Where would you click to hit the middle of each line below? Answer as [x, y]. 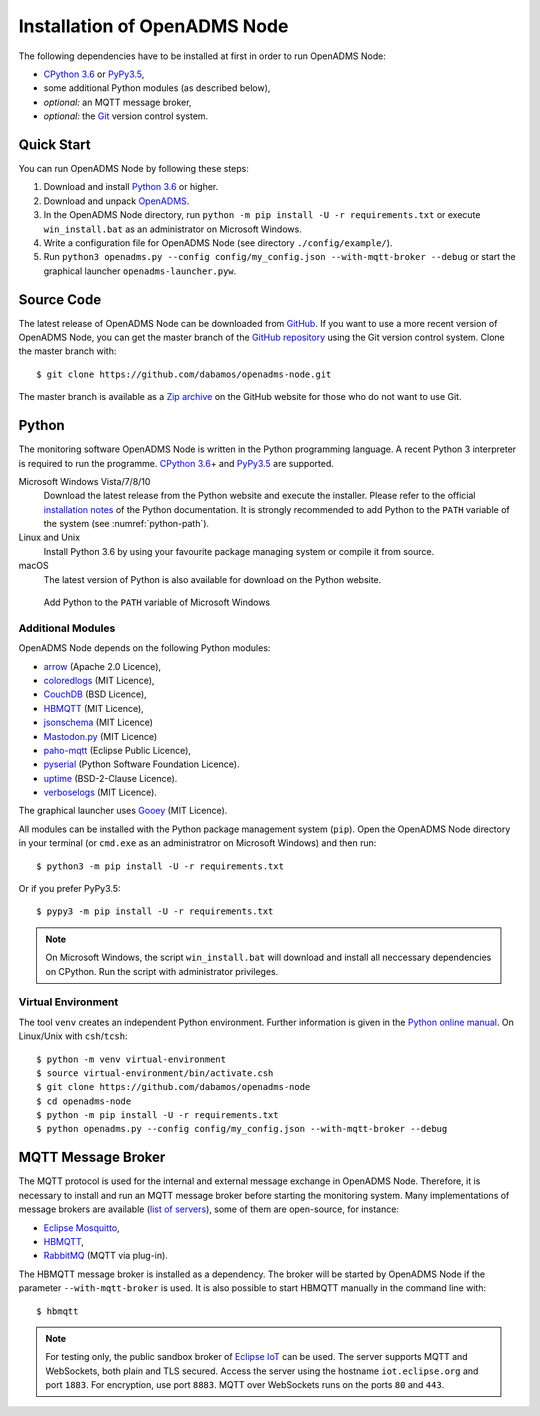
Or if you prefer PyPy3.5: [69, 889]
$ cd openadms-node [84, 1101]
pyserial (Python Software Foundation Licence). [141, 764]
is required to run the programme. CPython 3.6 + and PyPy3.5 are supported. [176, 463]
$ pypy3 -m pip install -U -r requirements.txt [155, 911]
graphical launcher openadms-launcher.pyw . [140, 271]
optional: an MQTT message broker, [117, 102]
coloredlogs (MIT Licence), [99, 680]
